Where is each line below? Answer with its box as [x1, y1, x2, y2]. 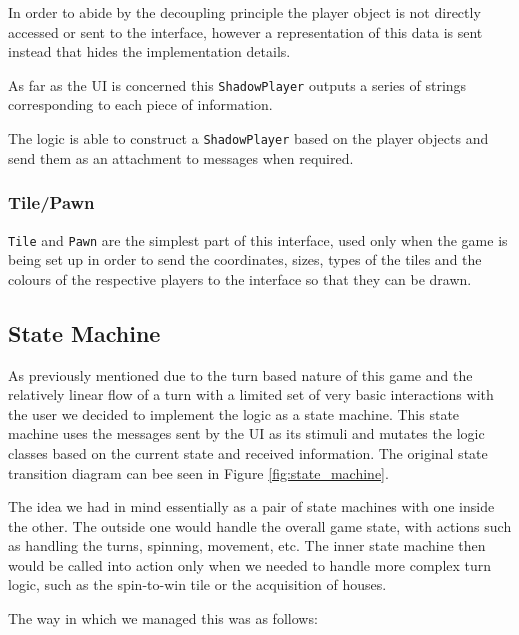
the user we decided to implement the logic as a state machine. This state [8, 403, 460, 424]
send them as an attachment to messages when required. [8, 147, 354, 168]
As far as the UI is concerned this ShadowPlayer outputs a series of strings [8, 74, 467, 95]
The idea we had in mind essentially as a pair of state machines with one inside [8, 496, 495, 517]
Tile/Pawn [8, 190, 95, 215]
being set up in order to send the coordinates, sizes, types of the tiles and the [8, 249, 482, 270]
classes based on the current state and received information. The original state [8, 442, 488, 463]
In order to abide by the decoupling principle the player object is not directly [8, 2, 481, 22]
